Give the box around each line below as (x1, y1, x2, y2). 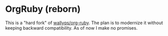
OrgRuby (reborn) (5, 3, 81, 15)
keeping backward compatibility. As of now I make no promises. (5, 25, 138, 31)
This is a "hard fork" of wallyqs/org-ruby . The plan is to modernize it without (5, 20, 163, 26)
